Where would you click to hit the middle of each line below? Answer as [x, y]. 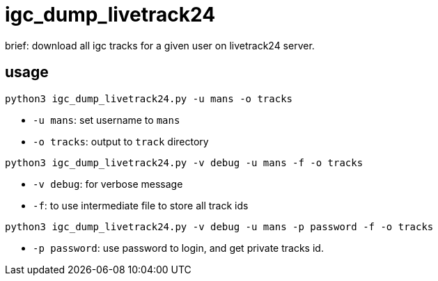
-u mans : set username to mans [107, 120]
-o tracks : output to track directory [121, 141]
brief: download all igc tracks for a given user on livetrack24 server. [160, 45]
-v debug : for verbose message [108, 184]
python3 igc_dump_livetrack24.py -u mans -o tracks [149, 98]
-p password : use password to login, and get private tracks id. [178, 248]
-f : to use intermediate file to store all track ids [141, 205]
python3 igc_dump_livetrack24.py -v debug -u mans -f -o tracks [184, 162]
